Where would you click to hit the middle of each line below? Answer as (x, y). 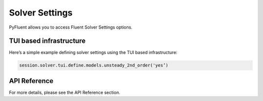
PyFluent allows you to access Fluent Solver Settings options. (71, 27)
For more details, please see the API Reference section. (65, 92)
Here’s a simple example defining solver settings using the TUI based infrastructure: (93, 52)
